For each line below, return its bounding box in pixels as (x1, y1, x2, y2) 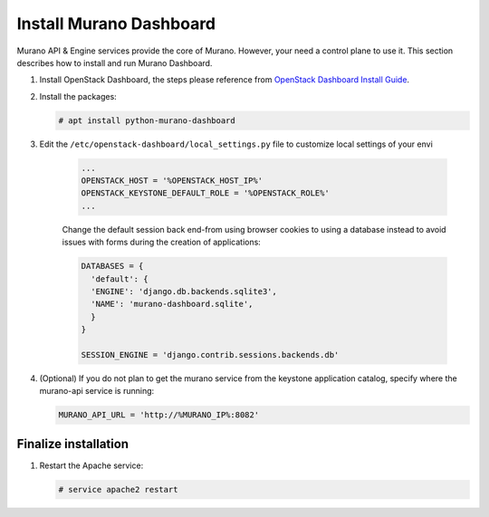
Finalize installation (16, 436, 129, 452)
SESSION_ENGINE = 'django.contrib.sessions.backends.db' (81, 349, 340, 359)
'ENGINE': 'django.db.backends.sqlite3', (91, 286, 278, 296)
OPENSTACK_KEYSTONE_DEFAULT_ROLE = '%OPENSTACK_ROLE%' (81, 188, 330, 198)
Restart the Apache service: (39, 460, 144, 471)
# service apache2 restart (58, 484, 178, 494)
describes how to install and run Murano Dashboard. (16, 57, 213, 68)
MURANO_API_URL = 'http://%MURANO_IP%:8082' (58, 410, 260, 420)
